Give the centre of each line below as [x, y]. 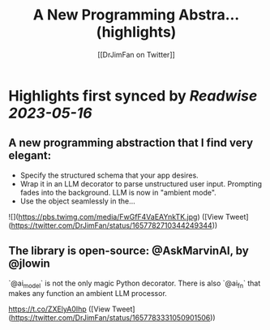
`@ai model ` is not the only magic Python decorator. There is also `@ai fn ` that [135, 284]
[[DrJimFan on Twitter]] [136, 54]
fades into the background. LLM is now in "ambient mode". [118, 192]
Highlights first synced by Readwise [133, 96]
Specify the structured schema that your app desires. [109, 175]
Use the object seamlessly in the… [77, 201]
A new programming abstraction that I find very [131, 143]
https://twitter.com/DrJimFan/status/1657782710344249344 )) [114, 225]
